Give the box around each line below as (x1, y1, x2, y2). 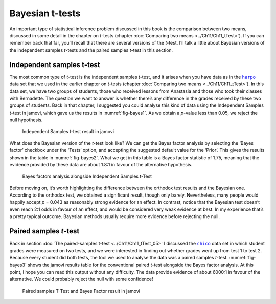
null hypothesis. (9, 117, 43, 123)
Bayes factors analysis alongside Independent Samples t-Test (22, 173, 152, 179)
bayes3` (9, 262, 27, 268)
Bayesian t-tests (9, 8, 81, 19)
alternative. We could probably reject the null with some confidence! (9, 276, 153, 283)
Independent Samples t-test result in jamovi (22, 128, 114, 135)
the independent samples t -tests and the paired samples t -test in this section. (9, 47, 173, 53)
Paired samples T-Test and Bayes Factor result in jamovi (22, 288, 141, 294)
